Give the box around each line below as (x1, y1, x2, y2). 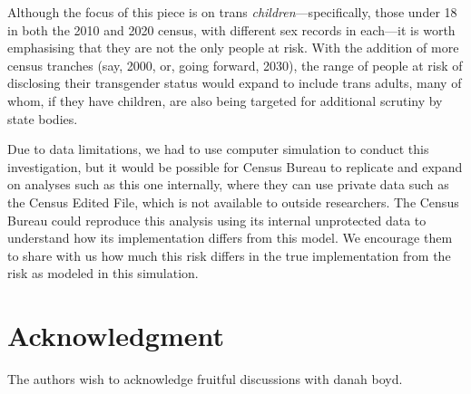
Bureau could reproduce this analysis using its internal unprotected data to (7, 210, 427, 229)
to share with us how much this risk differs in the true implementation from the (7, 245, 451, 264)
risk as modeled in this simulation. (7, 264, 199, 283)
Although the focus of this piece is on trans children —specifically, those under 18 (7, 3, 457, 21)
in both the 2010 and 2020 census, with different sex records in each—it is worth (7, 20, 456, 39)
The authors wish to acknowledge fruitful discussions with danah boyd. (7, 370, 403, 389)
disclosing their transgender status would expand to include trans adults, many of (7, 73, 462, 92)
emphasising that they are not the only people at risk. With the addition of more (7, 38, 459, 57)
